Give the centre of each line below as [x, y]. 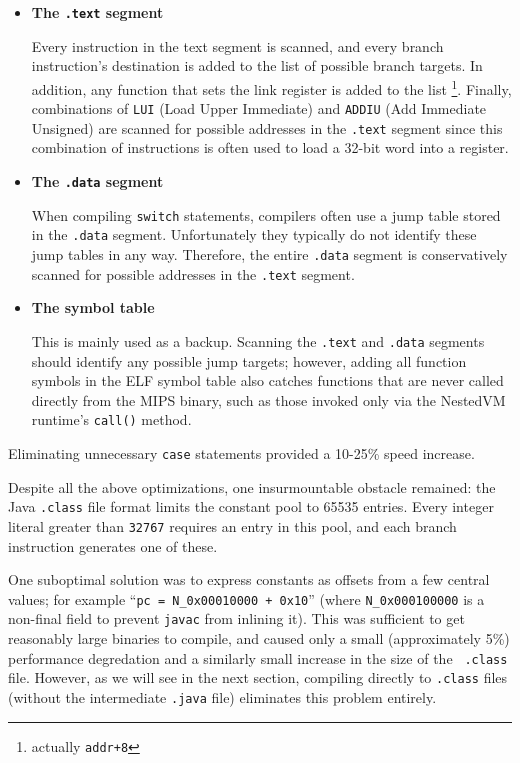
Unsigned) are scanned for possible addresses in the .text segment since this [267, 127]
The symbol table [93, 307]
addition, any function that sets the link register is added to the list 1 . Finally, [271, 87]
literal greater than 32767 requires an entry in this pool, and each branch [232, 525]
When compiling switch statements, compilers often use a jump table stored [266, 214]
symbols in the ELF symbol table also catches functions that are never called [267, 380]
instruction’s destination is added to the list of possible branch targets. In [257, 65]
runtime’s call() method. [111, 419]
